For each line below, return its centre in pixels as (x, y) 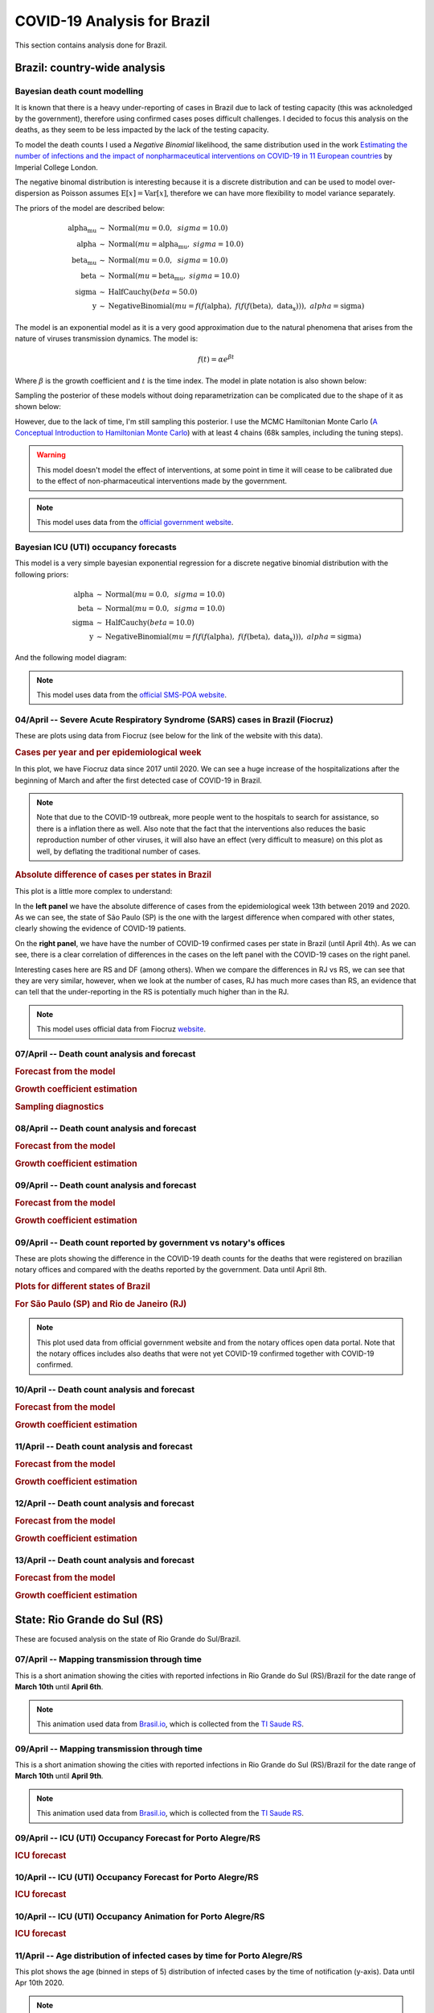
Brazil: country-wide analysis (90, 68)
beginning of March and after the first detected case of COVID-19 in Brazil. (139, 780)
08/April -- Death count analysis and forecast (106, 1129)
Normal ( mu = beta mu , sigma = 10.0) (174, 277)
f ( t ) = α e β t (216, 359)
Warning (51, 455)
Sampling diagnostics (59, 1107)
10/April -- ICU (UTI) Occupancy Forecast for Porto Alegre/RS (137, 1877)
